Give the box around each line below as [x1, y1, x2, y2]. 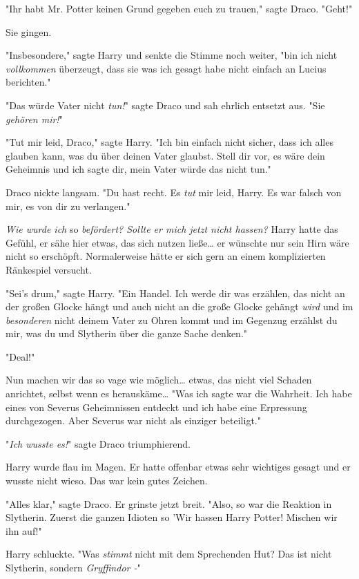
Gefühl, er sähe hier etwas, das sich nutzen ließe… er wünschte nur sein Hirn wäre [6, 235, 349, 249]
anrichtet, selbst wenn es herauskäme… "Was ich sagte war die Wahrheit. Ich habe [6, 386, 352, 401]
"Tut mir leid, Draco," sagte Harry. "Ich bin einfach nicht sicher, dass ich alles [6, 135, 333, 149]
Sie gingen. [6, 24, 52, 39]
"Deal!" [6, 349, 35, 363]
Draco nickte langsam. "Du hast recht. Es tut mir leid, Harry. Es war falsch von [6, 184, 342, 199]
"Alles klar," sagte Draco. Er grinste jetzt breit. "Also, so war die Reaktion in [6, 496, 332, 511]
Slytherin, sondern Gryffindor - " [6, 560, 141, 574]
